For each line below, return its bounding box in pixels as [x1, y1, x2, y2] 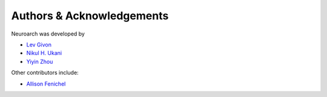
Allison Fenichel [26, 80, 66, 87]
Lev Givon [26, 41, 51, 48]
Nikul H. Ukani [26, 49, 62, 57]
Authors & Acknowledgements [11, 9, 169, 22]
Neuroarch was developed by [11, 30, 85, 37]
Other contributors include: [11, 69, 79, 77]
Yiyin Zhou [26, 58, 53, 65]
